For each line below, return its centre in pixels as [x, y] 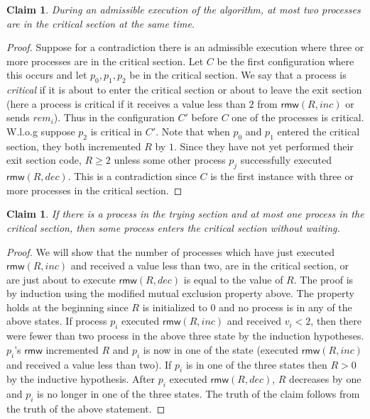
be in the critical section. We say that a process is [238, 75]
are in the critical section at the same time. [101, 23]
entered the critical [319, 131]
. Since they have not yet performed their [263, 146]
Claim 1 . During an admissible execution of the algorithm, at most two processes [184, 9]
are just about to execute [61, 279]
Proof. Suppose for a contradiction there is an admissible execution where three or [185, 47]
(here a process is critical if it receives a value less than [126, 103]
